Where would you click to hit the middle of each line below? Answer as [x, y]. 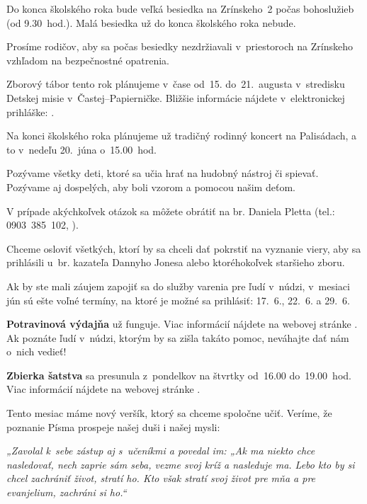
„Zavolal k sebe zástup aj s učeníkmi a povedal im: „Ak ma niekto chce [161, 451]
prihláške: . [30, 111]
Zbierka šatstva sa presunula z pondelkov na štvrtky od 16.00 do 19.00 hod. [179, 375]
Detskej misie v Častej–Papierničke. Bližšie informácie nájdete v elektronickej [176, 97]
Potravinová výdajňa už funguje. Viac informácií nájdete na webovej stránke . [182, 324]
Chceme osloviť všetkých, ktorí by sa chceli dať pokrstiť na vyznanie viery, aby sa [184, 248]
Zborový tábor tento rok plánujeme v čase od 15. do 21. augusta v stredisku [176, 84]
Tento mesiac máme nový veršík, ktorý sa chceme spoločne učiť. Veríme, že [169, 413]
